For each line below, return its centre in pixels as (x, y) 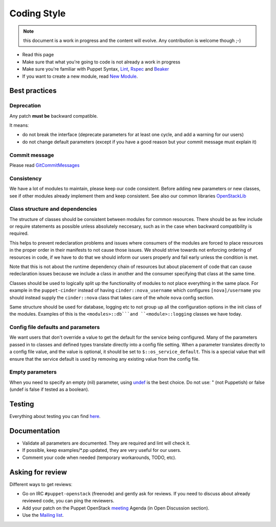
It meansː (19, 125)
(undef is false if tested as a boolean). (49, 389)
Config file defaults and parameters (55, 327)
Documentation (35, 431)
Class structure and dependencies (53, 209)
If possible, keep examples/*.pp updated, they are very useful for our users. (102, 450)
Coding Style (38, 13)
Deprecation (25, 106)
